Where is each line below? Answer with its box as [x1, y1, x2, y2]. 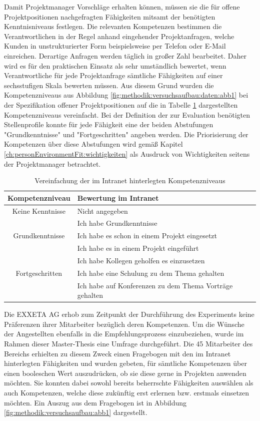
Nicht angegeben [77, 205, 128, 216]
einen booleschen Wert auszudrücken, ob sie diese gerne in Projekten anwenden [4, 367, 246, 378]
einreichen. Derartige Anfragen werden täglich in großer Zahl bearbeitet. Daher [4, 50, 246, 61]
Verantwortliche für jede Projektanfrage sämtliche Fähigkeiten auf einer [4, 70, 223, 81]
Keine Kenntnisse [12, 205, 66, 216]
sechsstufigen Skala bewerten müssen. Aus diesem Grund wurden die [4, 80, 214, 90]
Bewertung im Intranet [77, 192, 159, 203]
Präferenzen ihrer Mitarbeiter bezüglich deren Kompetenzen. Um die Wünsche [4, 318, 244, 329]
